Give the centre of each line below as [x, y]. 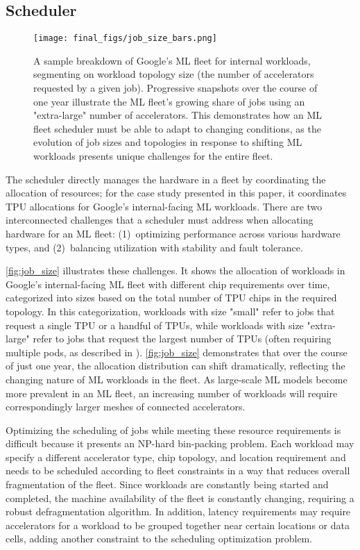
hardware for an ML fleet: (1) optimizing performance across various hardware [173, 233]
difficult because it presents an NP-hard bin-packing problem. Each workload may [180, 443]
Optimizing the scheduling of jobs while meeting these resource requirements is [173, 430]
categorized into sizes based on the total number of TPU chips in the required [171, 298]
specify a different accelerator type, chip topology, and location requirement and [176, 457]
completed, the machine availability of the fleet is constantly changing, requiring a [180, 498]
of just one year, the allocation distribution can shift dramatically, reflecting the [175, 366]
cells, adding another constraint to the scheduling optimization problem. [159, 539]
